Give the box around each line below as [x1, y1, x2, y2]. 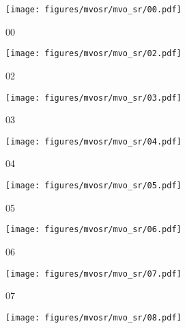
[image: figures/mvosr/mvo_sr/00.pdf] [5, 5, 182, 14]
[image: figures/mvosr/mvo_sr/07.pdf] [5, 268, 182, 279]
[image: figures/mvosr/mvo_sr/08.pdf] [5, 312, 182, 323]
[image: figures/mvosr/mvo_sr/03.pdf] [5, 92, 182, 103]
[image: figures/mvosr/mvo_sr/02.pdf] [5, 49, 182, 59]
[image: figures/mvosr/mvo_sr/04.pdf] [5, 136, 182, 147]
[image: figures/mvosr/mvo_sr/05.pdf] [5, 181, 182, 190]
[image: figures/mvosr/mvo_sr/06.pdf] [5, 225, 182, 235]
